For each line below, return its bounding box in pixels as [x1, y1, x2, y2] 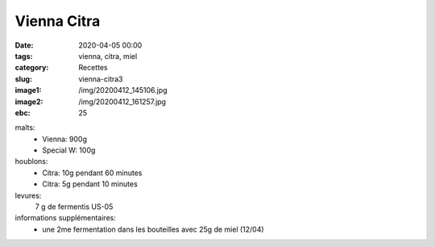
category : [14, 63, 49, 73]
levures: [14, 190, 42, 200]
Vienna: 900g [42, 134, 88, 144]
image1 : [14, 86, 42, 95]
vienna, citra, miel [78, 51, 138, 61]
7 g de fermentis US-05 [35, 202, 114, 211]
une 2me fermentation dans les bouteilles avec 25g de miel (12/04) [42, 224, 265, 234]
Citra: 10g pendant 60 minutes [42, 168, 143, 178]
